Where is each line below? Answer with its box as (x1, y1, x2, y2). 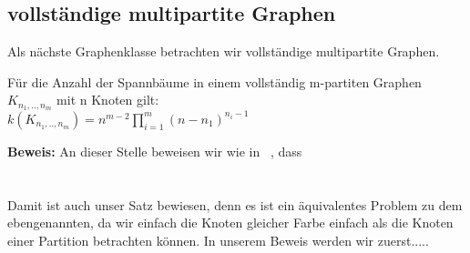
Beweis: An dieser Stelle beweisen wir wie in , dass (7, 141, 302, 160)
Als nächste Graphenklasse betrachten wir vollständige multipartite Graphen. (7, 42, 440, 61)
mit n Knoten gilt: (56, 90, 159, 109)
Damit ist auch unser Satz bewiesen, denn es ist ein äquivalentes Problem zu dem (7, 195, 463, 214)
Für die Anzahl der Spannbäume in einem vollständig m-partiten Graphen (7, 72, 422, 91)
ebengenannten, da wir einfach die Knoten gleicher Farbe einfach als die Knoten (7, 213, 454, 232)
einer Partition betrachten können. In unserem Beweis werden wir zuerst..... (7, 230, 429, 249)
